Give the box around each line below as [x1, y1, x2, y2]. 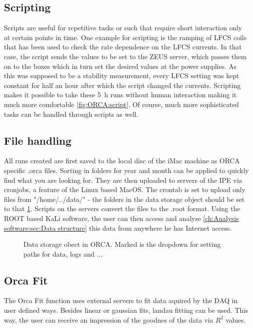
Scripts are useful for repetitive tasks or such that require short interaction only [4, 22, 242, 33]
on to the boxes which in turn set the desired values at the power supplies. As [4, 61, 237, 71]
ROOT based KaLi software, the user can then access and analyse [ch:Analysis [4, 213, 239, 223]
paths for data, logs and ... [23, 248, 103, 259]
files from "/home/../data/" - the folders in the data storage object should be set [4, 194, 245, 204]
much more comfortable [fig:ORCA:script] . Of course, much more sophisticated [4, 99, 239, 109]
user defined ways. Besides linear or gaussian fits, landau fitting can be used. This [4, 305, 248, 315]
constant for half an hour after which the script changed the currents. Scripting [4, 80, 241, 90]
